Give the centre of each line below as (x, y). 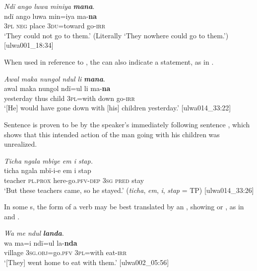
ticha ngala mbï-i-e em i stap (48, 170)
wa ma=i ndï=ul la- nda (41, 242)
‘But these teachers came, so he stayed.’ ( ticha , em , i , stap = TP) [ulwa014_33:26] (129, 190)
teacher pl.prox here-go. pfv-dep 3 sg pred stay (74, 180)
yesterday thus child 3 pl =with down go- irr (69, 98)
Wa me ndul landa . (34, 233)
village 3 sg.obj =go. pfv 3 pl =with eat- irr (65, 252)
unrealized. (21, 144)
